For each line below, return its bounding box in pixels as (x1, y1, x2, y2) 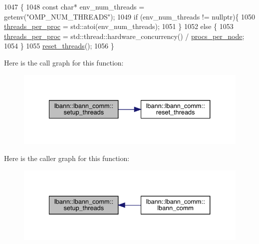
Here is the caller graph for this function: (4, 153, 130, 163)
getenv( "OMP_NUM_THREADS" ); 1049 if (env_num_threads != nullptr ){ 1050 (4, 11, 256, 21)
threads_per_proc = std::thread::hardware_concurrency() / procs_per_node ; (4, 30, 245, 41)
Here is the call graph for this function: (4, 57, 124, 67)
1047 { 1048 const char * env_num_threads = (4, 1, 145, 11)
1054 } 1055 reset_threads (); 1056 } (4, 40, 114, 51)
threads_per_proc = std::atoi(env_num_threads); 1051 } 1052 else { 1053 (4, 21, 234, 31)
